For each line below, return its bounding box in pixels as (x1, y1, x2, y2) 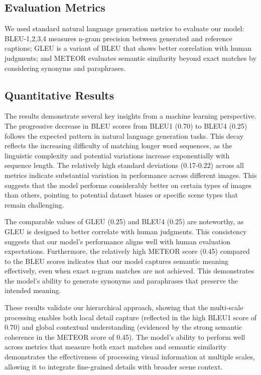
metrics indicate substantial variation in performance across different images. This (5, 169, 257, 180)
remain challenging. (5, 199, 64, 210)
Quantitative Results (5, 87, 114, 103)
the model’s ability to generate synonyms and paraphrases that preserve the (5, 275, 238, 286)
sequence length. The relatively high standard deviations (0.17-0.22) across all (5, 160, 244, 170)
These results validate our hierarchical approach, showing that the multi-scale (5, 302, 243, 313)
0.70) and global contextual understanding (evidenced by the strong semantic (5, 322, 242, 332)
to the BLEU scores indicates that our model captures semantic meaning (5, 255, 228, 266)
